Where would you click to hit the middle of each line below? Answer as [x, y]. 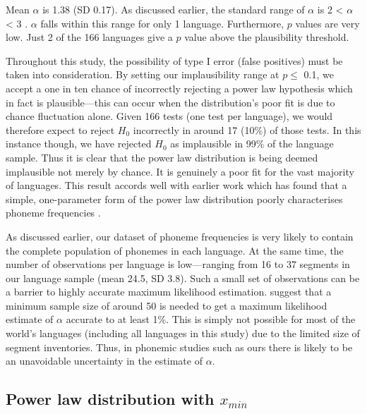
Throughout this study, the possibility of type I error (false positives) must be [174, 60]
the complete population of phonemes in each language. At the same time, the [175, 250]
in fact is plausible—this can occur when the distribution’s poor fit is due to [170, 102]
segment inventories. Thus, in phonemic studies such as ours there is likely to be [179, 347]
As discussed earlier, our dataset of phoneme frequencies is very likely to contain [180, 236]
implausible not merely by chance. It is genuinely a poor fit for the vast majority [180, 171]
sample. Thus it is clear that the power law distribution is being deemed [162, 157]
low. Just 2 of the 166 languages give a [89, 37]
